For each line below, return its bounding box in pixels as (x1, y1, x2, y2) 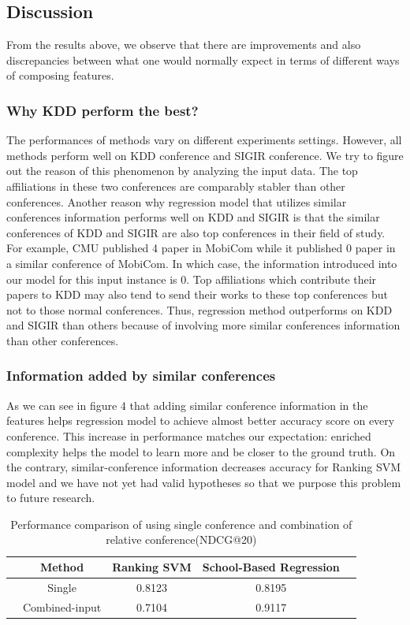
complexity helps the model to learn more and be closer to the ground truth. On (6, 443, 396, 459)
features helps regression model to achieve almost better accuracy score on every (6, 412, 395, 429)
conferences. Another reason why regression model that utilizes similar (6, 193, 347, 210)
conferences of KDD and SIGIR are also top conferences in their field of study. (6, 224, 386, 240)
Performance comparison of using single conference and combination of (10, 515, 352, 532)
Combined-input (23, 598, 102, 615)
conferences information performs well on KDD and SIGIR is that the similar (6, 209, 380, 225)
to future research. (6, 489, 95, 506)
